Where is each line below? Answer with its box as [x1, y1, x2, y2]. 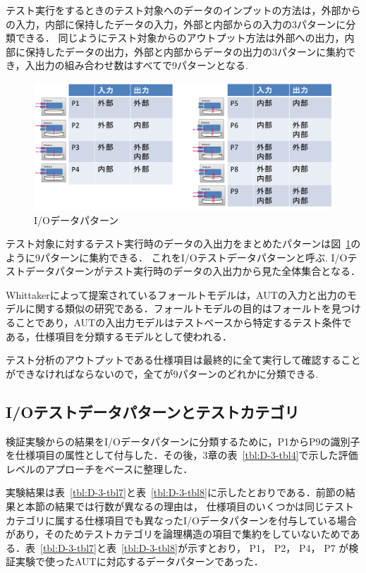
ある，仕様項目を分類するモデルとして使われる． [6, 328, 232, 343]
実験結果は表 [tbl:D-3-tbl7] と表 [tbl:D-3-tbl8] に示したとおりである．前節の [6, 485, 346, 500]
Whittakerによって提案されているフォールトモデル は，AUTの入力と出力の [6, 287, 347, 302]
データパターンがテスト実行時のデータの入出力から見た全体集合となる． [25, 264, 360, 278]
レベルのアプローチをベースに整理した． [6, 461, 193, 476]
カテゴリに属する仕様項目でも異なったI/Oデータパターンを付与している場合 [6, 512, 357, 527]
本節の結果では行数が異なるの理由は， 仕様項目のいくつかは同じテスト [25, 499, 355, 514]
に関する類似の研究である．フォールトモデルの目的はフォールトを [25, 301, 331, 316]
